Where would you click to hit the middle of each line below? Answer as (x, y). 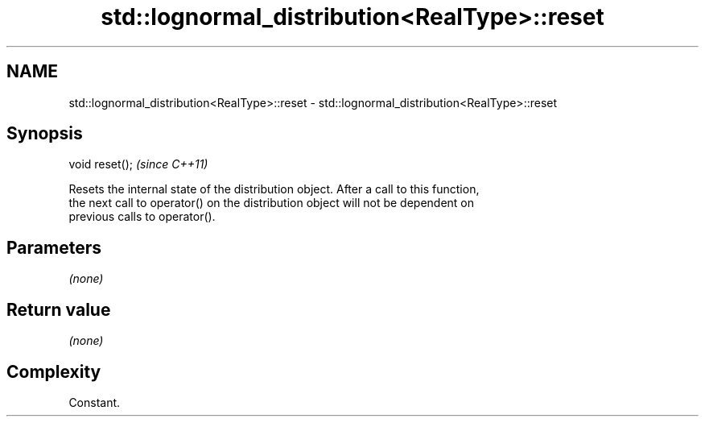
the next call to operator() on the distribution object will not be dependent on (272, 203)
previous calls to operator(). (142, 217)
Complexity (54, 371)
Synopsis (45, 134)
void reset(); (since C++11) (138, 164)
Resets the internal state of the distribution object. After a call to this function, (274, 189)
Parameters (54, 247)
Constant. (95, 402)
